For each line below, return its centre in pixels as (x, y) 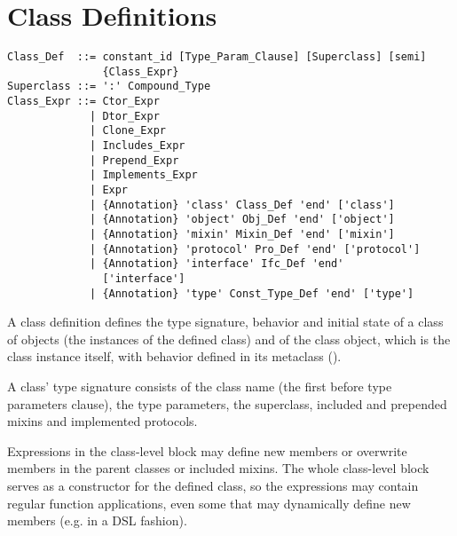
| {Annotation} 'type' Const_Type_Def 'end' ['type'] (252, 293)
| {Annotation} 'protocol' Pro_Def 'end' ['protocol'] (255, 249)
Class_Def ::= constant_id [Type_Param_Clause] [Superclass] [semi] (217, 57)
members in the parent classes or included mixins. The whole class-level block (218, 468)
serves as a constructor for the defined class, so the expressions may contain (213, 486)
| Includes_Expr (138, 146)
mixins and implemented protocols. (102, 421)
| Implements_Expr (144, 175)
